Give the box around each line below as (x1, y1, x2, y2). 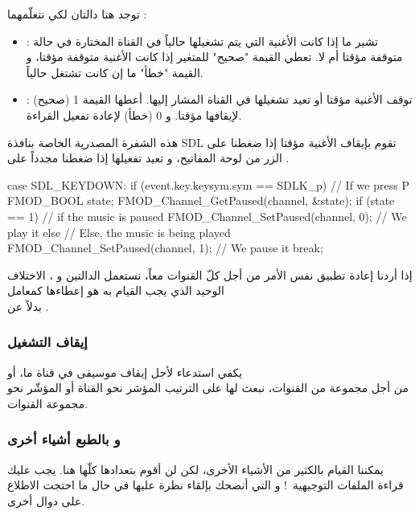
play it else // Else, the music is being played (7, 223, 231, 240)
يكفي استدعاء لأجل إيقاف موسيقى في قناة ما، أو (7, 363, 243, 380)
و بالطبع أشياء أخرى (7, 429, 121, 449)
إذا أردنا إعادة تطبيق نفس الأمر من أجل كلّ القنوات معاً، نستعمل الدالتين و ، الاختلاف (7, 266, 413, 283)
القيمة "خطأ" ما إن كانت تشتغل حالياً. (26, 63, 203, 80)
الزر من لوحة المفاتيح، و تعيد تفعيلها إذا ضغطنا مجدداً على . (7, 149, 290, 166)
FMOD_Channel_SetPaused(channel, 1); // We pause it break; (7, 239, 323, 256)
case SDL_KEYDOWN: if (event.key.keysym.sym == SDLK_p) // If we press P (7, 176, 409, 193)
